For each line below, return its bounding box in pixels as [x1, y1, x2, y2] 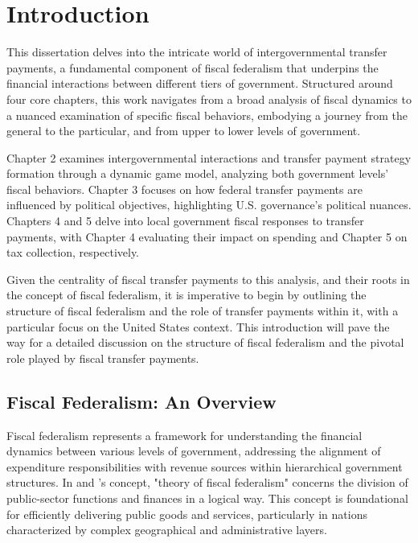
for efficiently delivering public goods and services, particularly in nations [6, 505, 367, 522]
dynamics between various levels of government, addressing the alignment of [6, 442, 381, 459]
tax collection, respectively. [6, 244, 140, 261]
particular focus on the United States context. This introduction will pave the [6, 318, 390, 335]
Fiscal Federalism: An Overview [6, 389, 277, 413]
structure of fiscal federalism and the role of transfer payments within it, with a [6, 302, 399, 319]
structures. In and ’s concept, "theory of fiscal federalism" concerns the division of [6, 474, 408, 491]
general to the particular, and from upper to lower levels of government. [6, 122, 361, 139]
